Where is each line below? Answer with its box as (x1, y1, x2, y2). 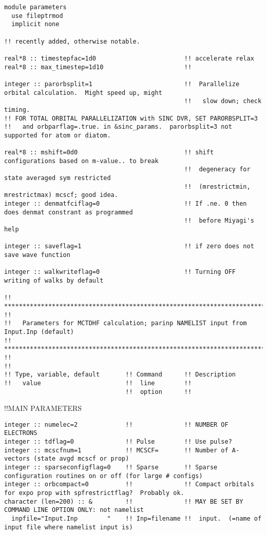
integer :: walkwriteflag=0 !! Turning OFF (4, 268, 236, 276)
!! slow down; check (184, 97, 262, 105)
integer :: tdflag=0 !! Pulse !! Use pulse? (4, 438, 232, 446)
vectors (4, 455, 30, 463)
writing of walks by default (4, 277, 104, 284)
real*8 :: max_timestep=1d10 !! (4, 63, 192, 71)
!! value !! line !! (4, 379, 192, 387)
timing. (4, 106, 30, 113)
